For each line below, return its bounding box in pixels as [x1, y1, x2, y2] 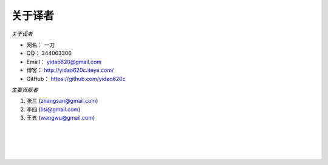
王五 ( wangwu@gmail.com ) [26, 114, 95, 121]
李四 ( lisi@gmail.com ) [26, 106, 81, 113]
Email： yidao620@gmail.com [26, 58, 102, 65]
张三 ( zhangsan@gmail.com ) [26, 97, 98, 105]
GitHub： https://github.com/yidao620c [26, 75, 126, 82]
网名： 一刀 [26, 41, 55, 48]
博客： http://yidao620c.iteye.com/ [26, 66, 114, 74]
